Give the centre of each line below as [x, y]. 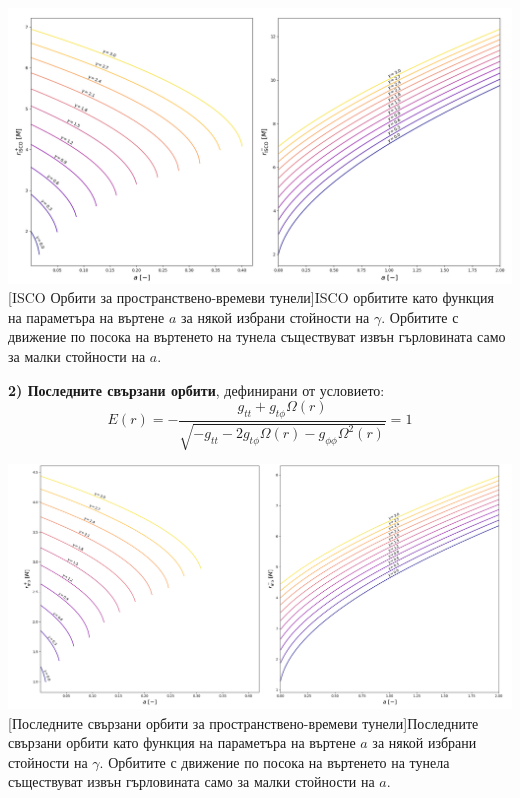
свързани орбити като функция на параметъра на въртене [182, 742]
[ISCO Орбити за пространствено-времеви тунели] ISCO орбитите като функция [251, 297]
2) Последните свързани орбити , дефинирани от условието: [196, 389]
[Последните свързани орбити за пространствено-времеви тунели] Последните [243, 722]
